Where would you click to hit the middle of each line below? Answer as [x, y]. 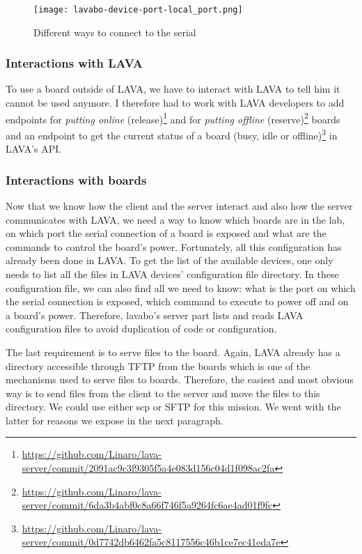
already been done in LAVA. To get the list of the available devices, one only [170, 260]
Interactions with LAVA [74, 63]
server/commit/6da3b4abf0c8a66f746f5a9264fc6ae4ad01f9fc [147, 505]
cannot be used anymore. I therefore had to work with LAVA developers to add [175, 103]
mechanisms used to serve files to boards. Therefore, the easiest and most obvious [180, 379]
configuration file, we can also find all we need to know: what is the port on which [181, 287]
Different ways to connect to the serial [115, 32]
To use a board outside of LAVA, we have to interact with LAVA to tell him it [173, 89]
